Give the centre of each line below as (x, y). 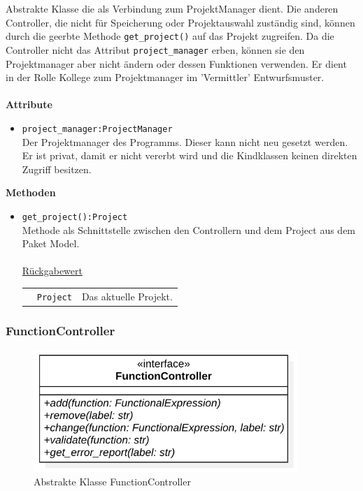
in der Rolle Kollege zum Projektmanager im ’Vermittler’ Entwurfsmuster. (165, 77)
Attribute (29, 104)
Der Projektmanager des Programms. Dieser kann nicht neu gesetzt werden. (185, 141)
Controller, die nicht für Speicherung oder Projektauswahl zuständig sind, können (180, 22)
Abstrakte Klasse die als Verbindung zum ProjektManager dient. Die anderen (172, 8)
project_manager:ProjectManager (97, 129)
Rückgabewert (52, 271)
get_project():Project (75, 217)
